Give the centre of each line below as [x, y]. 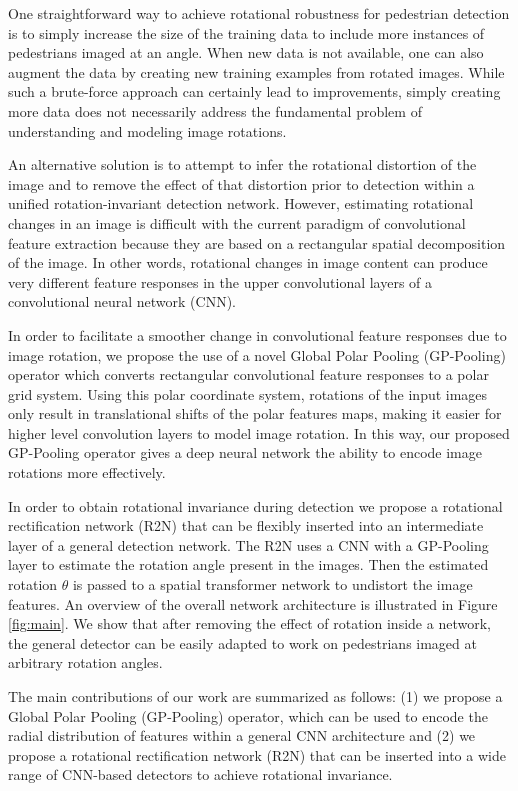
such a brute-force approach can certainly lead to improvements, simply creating [254, 91]
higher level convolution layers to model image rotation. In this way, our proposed [259, 432]
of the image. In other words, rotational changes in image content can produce [248, 262]
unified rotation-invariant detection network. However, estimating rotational [241, 203]
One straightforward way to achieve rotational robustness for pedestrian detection [259, 13]
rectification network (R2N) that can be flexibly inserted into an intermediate [246, 525]
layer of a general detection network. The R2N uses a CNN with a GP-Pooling [248, 544]
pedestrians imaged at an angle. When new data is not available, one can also [246, 52]
